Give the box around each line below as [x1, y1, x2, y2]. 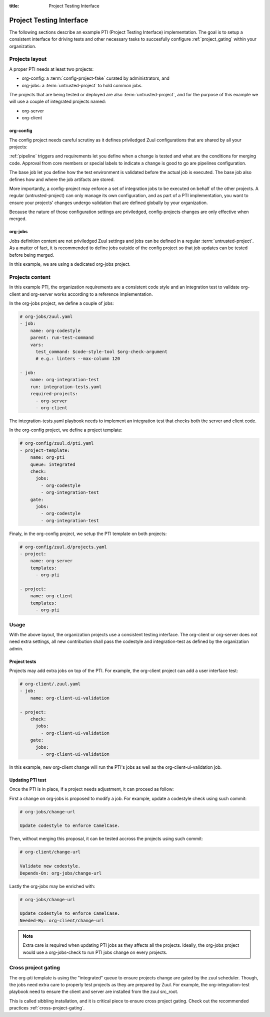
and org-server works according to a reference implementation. [21, 291, 153, 297]
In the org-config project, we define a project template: [9, 427, 122, 433]
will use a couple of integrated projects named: [9, 98, 106, 105]
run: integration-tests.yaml [30, 384, 102, 390]
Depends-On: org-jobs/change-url [19, 870, 102, 876]
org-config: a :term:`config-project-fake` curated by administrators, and [21, 75, 170, 81]
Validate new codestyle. [19, 863, 81, 869]
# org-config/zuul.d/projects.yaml [19, 544, 107, 550]
